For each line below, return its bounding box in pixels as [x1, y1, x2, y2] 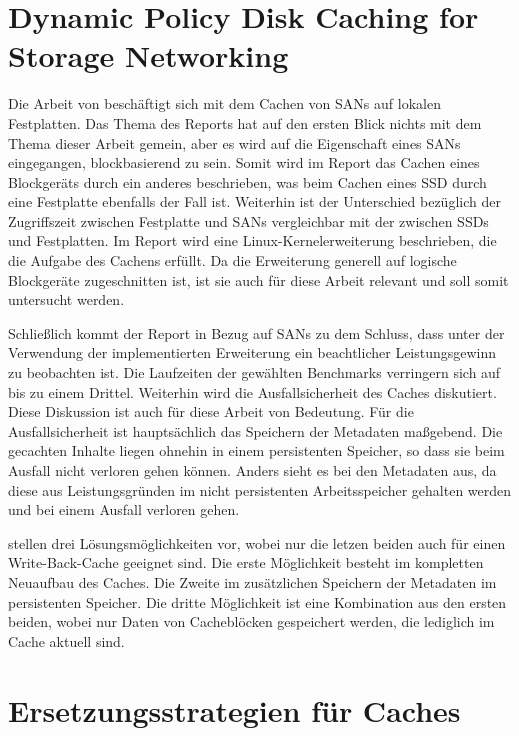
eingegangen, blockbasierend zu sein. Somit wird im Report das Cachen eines [8, 152, 480, 173]
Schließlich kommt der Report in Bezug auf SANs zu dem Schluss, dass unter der [8, 322, 505, 343]
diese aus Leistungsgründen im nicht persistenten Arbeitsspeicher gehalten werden [8, 479, 512, 500]
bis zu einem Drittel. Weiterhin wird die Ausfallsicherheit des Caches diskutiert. [8, 381, 497, 402]
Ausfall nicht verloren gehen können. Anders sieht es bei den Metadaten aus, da [8, 460, 497, 480]
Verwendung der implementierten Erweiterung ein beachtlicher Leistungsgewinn [8, 342, 497, 363]
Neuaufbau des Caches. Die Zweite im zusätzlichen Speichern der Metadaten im [8, 571, 497, 592]
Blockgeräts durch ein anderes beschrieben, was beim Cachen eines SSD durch [8, 171, 487, 192]
